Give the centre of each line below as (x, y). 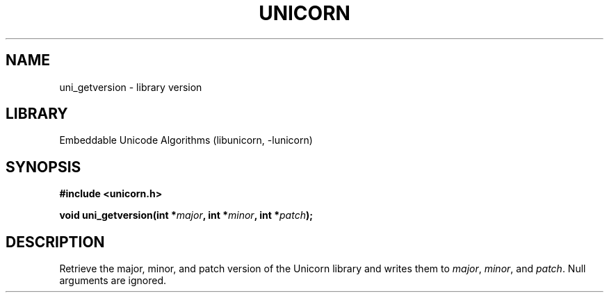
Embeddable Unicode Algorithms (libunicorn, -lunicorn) (186, 140)
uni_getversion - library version (131, 87)
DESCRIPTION (55, 242)
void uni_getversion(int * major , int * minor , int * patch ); (186, 215)
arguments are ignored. (113, 281)
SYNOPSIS (43, 167)
